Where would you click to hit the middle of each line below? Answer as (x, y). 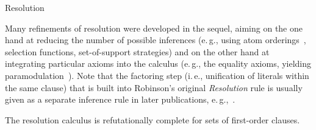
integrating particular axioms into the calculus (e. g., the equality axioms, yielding (158, 63)
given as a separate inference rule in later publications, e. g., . (120, 99)
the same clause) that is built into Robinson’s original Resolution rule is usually (154, 87)
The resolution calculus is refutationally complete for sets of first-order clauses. (153, 119)
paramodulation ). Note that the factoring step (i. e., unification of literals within (157, 75)
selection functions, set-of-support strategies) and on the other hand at (137, 51)
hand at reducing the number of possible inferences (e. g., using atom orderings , (156, 40)
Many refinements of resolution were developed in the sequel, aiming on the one (154, 28)
